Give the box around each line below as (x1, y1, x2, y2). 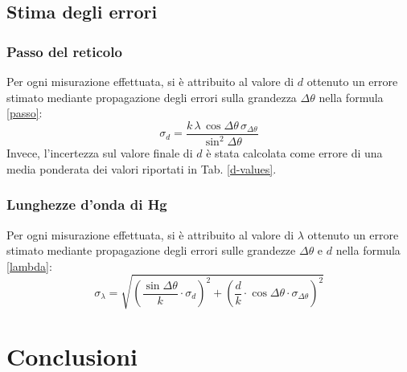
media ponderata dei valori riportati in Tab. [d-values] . (6, 160, 277, 177)
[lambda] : (6, 257, 52, 274)
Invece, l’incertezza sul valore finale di (6, 145, 193, 161)
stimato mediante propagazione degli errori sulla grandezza (6, 88, 297, 105)
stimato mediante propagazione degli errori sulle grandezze (6, 242, 296, 259)
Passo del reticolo (6, 41, 122, 61)
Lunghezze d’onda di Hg (6, 194, 167, 215)
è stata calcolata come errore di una (206, 145, 383, 161)
